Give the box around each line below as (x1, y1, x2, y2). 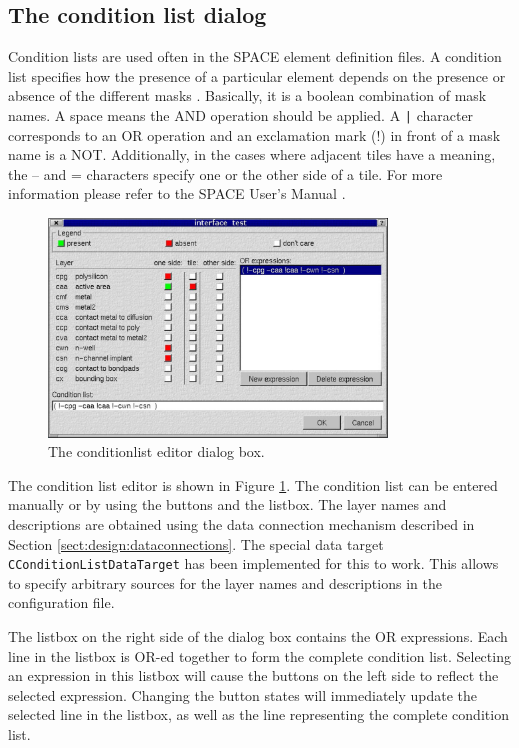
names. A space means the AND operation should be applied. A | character (8, 104, 474, 125)
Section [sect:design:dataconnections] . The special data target (8, 533, 384, 554)
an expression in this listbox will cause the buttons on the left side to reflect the (8, 665, 499, 686)
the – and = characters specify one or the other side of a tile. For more (8, 163, 443, 184)
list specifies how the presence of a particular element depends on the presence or (8, 65, 506, 86)
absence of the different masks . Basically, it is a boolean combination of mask (8, 85, 487, 106)
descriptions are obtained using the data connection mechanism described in (8, 513, 475, 534)
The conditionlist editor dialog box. (48, 441, 265, 462)
